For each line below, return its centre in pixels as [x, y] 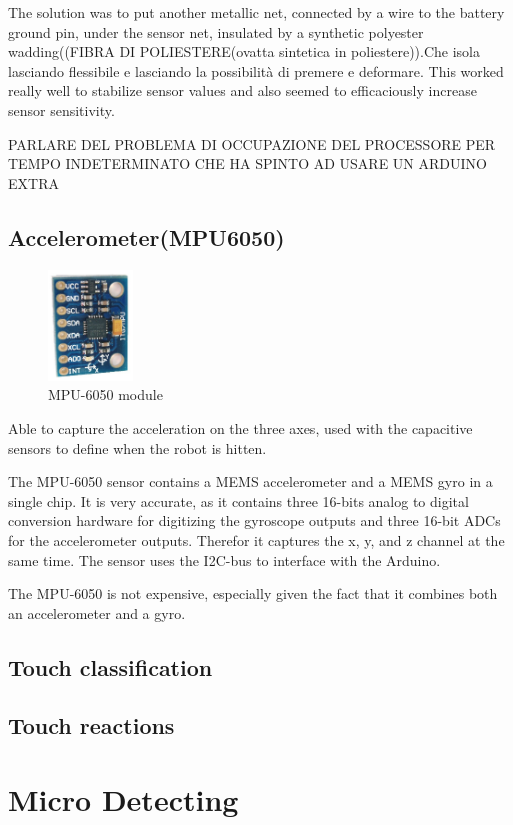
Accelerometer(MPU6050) [146, 236]
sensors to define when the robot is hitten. [137, 447]
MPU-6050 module [105, 394]
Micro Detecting [123, 799]
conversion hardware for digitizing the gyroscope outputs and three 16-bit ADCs [254, 520]
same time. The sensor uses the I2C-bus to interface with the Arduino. [224, 559]
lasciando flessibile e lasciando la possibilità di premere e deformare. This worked [256, 70]
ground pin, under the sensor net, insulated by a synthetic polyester [216, 31]
